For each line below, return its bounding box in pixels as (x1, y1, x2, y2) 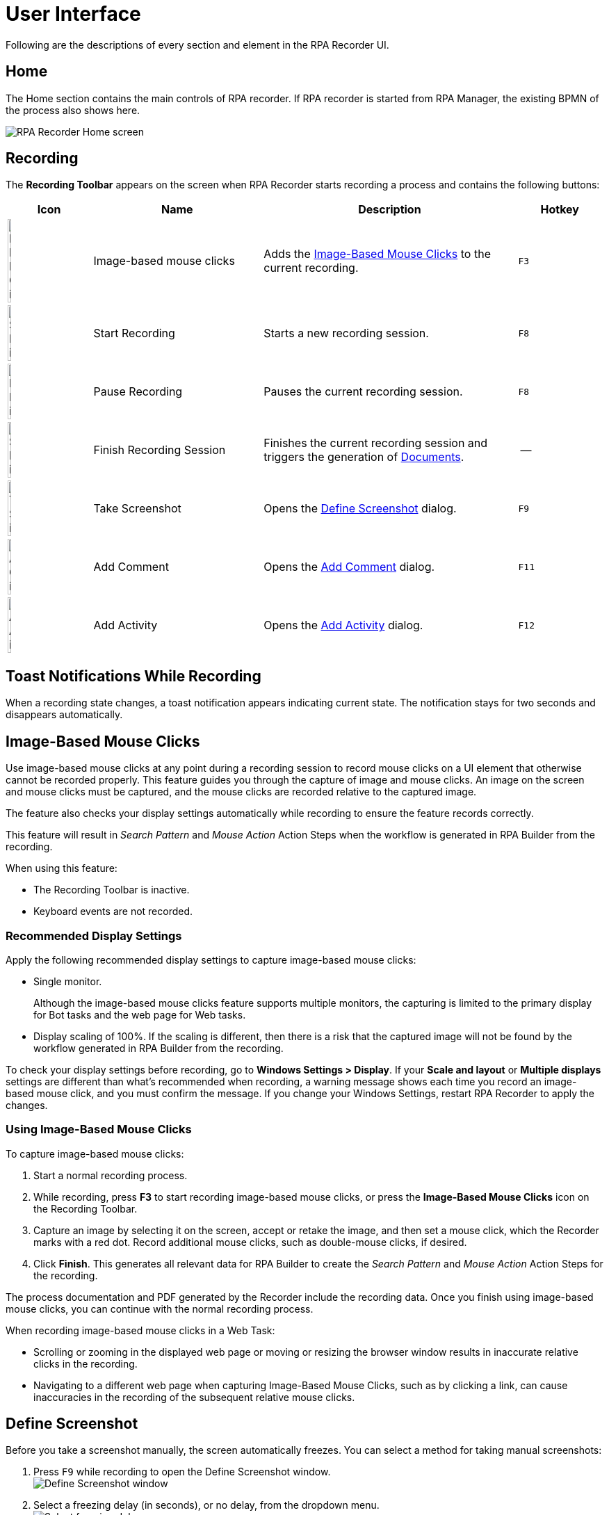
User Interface (6, 2, 141, 26)
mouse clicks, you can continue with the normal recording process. (6, 1302, 314, 1315)
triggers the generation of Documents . (263, 450, 464, 464)
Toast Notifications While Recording (6, 667, 261, 685)
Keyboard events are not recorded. (33, 905, 193, 918)
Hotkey (540, 202, 579, 217)
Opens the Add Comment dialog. (263, 560, 435, 574)
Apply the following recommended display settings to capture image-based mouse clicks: (6, 953, 416, 966)
